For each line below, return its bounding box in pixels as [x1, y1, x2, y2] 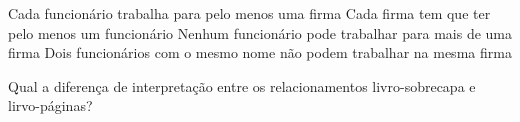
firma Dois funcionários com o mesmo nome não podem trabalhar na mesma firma [8, 42, 512, 63]
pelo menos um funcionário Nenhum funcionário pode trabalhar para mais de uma [8, 22, 513, 43]
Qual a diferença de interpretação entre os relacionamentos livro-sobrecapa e [8, 75, 476, 96]
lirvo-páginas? [8, 95, 93, 116]
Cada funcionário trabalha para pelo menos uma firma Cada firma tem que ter [8, 3, 491, 23]
